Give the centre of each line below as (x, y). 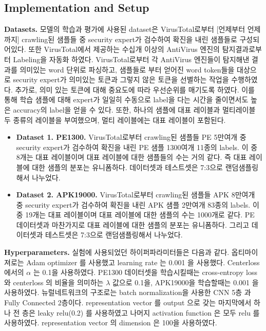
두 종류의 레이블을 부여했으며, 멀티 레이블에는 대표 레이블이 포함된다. (115, 119)
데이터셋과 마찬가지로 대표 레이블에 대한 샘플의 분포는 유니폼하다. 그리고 (133, 224)
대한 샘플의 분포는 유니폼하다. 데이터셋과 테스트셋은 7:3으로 (127, 167)
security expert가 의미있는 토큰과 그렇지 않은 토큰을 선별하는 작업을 (121, 79)
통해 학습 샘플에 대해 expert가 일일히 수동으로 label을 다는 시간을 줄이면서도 (126, 99)
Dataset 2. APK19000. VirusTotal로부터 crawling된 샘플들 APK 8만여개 (136, 195)
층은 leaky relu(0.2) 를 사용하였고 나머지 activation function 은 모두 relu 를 (141, 312)
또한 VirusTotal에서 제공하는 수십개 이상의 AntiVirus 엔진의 (124, 49)
